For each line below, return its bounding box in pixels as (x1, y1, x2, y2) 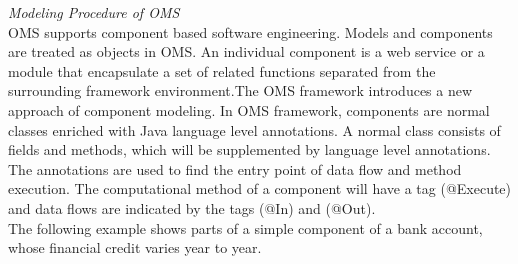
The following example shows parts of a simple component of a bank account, (8, 217, 483, 238)
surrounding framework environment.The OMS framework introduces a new (8, 80, 473, 101)
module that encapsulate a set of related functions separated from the (8, 60, 436, 81)
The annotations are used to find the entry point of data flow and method (8, 158, 462, 179)
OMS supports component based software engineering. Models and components (8, 21, 493, 42)
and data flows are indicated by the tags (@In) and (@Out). (8, 197, 376, 218)
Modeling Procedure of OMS (8, 2, 180, 22)
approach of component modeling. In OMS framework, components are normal (8, 99, 490, 120)
